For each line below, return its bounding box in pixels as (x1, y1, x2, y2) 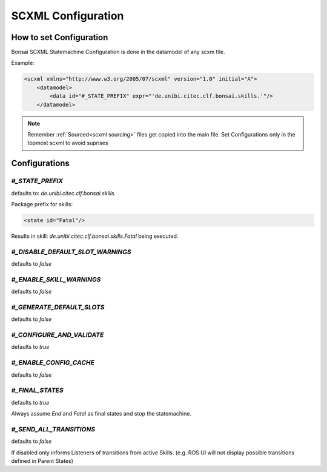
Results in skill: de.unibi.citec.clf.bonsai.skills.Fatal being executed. (11, 232, 179, 240)
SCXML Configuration (11, 9, 124, 22)
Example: (11, 59, 35, 67)
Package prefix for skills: (11, 200, 73, 207)
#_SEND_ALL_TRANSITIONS (11, 425, 96, 433)
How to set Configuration (11, 32, 108, 42)
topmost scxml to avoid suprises (27, 140, 108, 147)
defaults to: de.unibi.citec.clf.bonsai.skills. (11, 189, 116, 197)
